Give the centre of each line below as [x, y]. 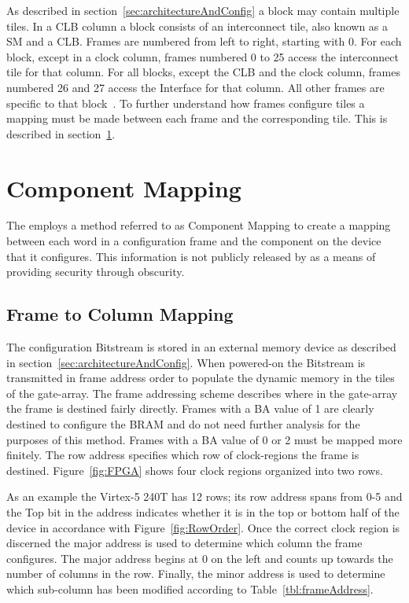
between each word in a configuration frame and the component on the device [194, 241]
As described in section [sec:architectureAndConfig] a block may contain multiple [203, 10]
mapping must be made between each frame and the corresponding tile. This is [197, 118]
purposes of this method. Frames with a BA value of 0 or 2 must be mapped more [204, 439]
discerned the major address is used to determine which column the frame [184, 543]
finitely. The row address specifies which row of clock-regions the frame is [183, 455]
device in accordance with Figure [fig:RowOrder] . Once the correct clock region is [203, 527]
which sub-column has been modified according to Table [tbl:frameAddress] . [190, 588]
